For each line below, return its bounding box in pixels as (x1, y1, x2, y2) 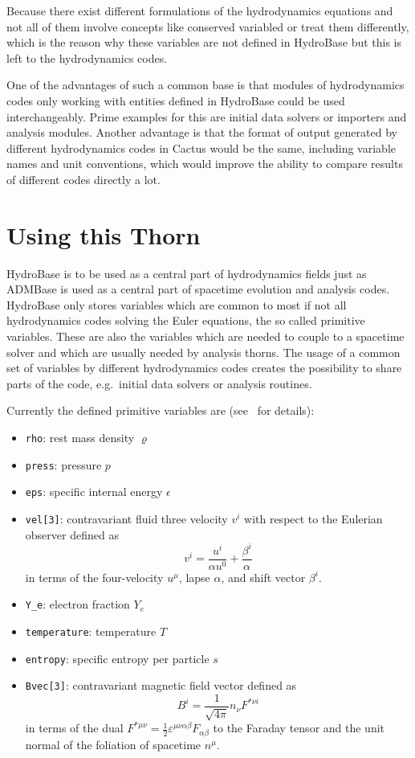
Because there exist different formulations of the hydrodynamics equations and (6, 2, 393, 18)
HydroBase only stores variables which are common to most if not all (6, 296, 347, 313)
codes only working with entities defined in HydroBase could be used (6, 92, 345, 109)
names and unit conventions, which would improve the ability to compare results (6, 155, 403, 172)
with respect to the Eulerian (244, 510, 383, 527)
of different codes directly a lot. (6, 170, 161, 187)
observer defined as (25, 526, 119, 543)
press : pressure (25, 456, 102, 473)
